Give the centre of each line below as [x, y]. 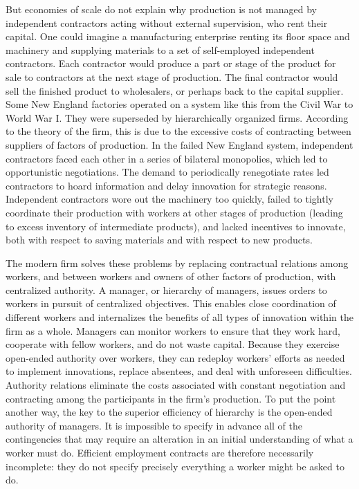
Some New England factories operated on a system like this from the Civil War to [179, 104]
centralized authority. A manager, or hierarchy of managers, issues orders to [166, 289]
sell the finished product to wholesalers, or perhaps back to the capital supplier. [175, 90]
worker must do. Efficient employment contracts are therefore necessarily [160, 452]
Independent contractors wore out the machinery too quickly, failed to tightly [169, 199]
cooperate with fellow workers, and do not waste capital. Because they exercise [173, 344]
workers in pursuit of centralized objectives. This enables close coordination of [171, 303]
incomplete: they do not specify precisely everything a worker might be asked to [175, 466]
